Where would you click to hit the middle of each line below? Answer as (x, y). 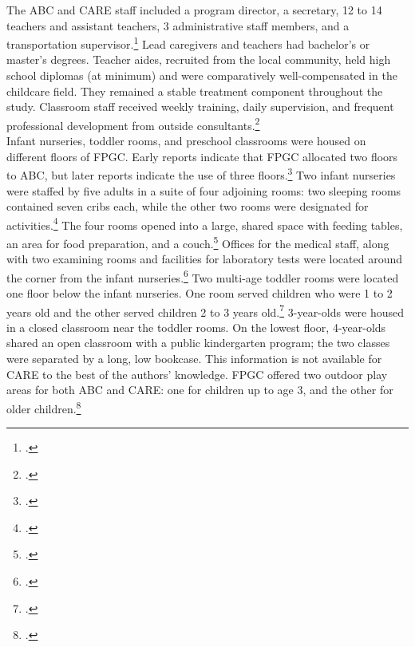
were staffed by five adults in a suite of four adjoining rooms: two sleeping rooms (204, 190)
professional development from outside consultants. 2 (133, 124)
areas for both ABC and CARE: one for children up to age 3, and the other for (200, 390)
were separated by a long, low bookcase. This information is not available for (194, 359)
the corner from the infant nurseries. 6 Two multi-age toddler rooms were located (203, 276)
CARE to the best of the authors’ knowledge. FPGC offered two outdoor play (197, 374)
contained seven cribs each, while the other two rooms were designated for (188, 206)
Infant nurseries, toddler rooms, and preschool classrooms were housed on (186, 141)
